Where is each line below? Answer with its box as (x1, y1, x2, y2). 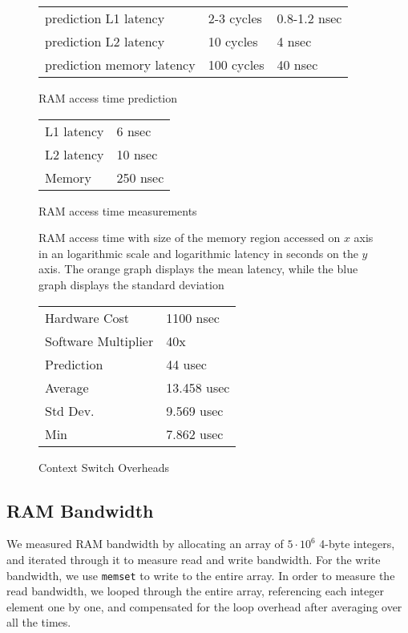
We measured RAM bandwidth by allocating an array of (6, 535, 284, 552)
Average (45, 377, 89, 397)
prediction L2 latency (45, 32, 165, 50)
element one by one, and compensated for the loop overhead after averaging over (6, 598, 402, 615)
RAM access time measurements (38, 202, 197, 219)
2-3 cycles (208, 9, 262, 27)
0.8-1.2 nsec (277, 9, 342, 27)
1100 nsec (166, 308, 220, 327)
